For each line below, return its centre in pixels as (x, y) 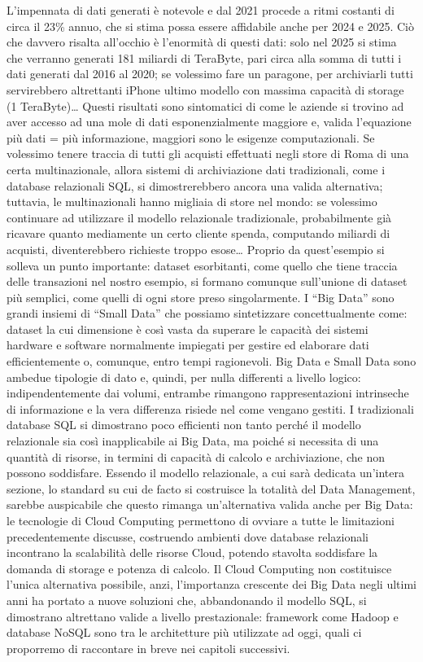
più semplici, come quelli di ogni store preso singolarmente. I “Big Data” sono (201, 297)
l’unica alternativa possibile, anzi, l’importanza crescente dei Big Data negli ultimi (211, 584)
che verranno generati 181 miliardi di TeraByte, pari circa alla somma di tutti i (204, 57)
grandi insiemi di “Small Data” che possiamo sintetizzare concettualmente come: (207, 313)
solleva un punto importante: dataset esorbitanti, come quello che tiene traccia (202, 265)
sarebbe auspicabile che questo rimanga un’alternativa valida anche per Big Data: (210, 504)
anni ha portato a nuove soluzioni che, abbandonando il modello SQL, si (187, 600)
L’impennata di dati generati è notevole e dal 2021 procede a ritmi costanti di (201, 10)
